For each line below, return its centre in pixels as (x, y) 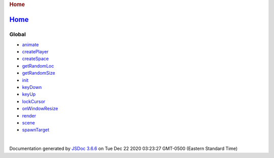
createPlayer (35, 52)
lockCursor (34, 101)
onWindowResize (40, 109)
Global (18, 35)
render (29, 116)
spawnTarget (36, 130)
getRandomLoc (38, 66)
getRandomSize (39, 73)
